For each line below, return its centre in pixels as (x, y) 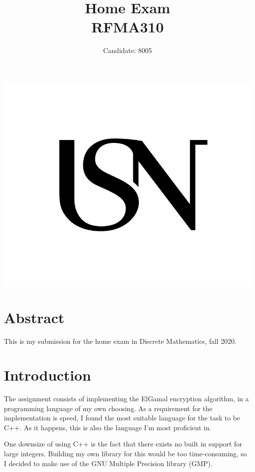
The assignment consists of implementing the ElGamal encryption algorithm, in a (127, 399)
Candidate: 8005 (127, 50)
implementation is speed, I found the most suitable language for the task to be (122, 418)
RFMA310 (127, 27)
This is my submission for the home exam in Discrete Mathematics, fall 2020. (120, 341)
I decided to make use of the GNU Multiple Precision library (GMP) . (108, 463)
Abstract (34, 318)
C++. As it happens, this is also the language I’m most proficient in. (108, 427)
